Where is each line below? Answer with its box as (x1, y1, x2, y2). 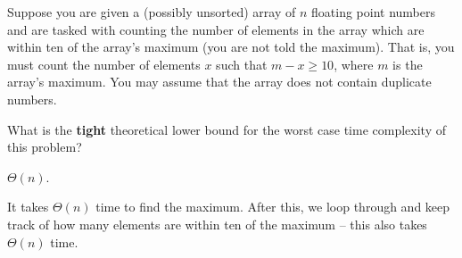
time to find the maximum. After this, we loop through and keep (95, 197, 450, 216)
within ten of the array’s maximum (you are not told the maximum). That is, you (7, 37, 455, 56)
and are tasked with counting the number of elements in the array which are (7, 20, 425, 38)
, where (334, 54, 374, 73)
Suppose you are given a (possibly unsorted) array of (7, 3, 296, 21)
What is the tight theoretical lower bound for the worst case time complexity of (7, 120, 446, 138)
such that (216, 54, 268, 73)
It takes (7, 197, 49, 216)
